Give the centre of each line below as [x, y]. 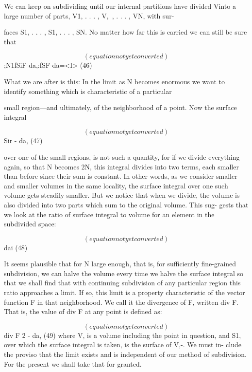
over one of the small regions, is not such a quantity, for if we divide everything [122, 157]
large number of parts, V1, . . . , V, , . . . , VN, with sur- [89, 15]
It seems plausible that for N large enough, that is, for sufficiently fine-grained [120, 264]
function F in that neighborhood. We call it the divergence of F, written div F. [121, 302]
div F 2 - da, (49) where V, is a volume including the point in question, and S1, [123, 335]
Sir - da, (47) [23, 140]
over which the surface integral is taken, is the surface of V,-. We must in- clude [123, 344]
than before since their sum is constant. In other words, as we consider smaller [121, 176]
